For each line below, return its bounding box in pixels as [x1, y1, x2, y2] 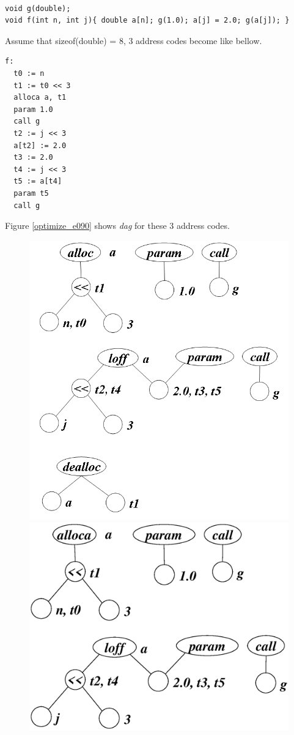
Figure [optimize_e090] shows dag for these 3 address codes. [5, 219, 230, 232]
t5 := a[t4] [13, 177, 62, 186]
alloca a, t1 [13, 93, 67, 102]
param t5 [13, 188, 49, 198]
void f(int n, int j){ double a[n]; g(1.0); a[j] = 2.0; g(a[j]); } [5, 16, 290, 25]
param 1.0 [13, 105, 53, 114]
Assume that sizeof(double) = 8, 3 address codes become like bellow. [5, 34, 262, 47]
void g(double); [5, 4, 71, 13]
